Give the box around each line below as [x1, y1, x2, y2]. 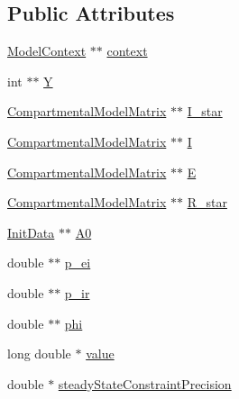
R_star [187, 193, 227, 212]
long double [7, 344, 71, 363]
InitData [7, 222, 55, 241]
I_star [187, 102, 223, 121]
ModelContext [7, 41, 87, 60]
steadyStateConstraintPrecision [58, 374, 232, 393]
